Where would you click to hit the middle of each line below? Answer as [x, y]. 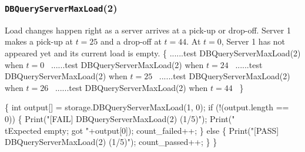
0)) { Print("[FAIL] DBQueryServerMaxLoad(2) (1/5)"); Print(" [120, 118]
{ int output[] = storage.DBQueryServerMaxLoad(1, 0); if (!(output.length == [147, 107]
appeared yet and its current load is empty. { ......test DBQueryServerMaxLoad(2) [153, 53]
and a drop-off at [131, 41]
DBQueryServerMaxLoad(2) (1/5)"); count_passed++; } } [111, 142]
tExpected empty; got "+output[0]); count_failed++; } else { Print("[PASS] [142, 130]
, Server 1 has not [253, 41]
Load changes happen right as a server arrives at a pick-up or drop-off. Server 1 [148, 30]
